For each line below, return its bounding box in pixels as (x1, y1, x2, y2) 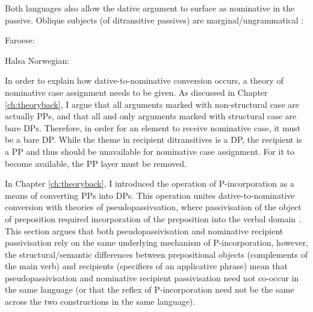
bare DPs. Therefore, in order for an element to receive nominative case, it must (5, 121, 301, 134)
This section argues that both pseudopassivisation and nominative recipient (5, 224, 284, 237)
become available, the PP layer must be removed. (5, 157, 187, 169)
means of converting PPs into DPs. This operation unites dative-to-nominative (5, 189, 295, 201)
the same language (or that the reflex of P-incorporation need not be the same (5, 283, 294, 296)
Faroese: (5, 34, 35, 46)
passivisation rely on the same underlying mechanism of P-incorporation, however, (5, 236, 309, 249)
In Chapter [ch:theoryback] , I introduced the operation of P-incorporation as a (5, 177, 294, 190)
